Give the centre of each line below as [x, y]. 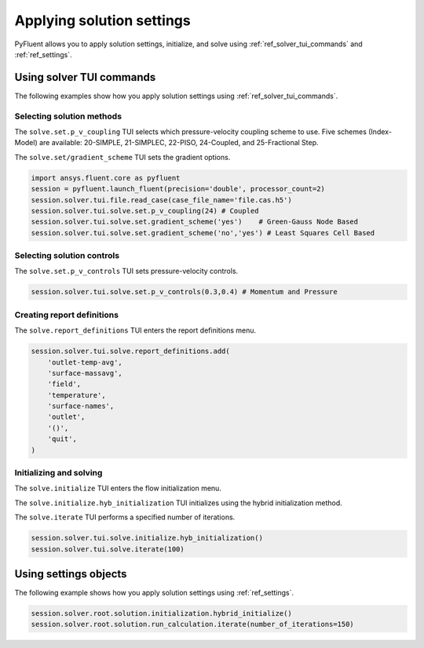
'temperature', [77, 395]
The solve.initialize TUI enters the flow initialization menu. [118, 488]
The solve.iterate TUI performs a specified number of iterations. [125, 517]
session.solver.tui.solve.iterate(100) [108, 549]
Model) [26, 143]
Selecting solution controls [67, 256]
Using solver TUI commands [85, 77]
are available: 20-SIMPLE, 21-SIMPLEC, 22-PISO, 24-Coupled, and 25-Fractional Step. [179, 143]
